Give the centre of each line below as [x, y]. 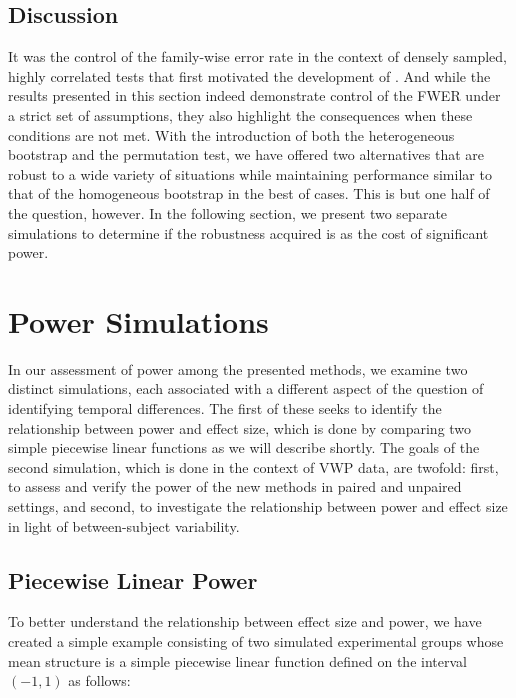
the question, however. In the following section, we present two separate [228, 212]
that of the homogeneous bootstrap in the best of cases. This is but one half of [249, 193]
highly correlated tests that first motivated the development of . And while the [249, 75]
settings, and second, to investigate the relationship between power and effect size [258, 506]
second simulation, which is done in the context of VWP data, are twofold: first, [253, 466]
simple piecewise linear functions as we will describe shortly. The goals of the [244, 447]
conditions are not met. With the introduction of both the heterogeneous [231, 134]
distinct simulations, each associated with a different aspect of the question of [246, 388]
